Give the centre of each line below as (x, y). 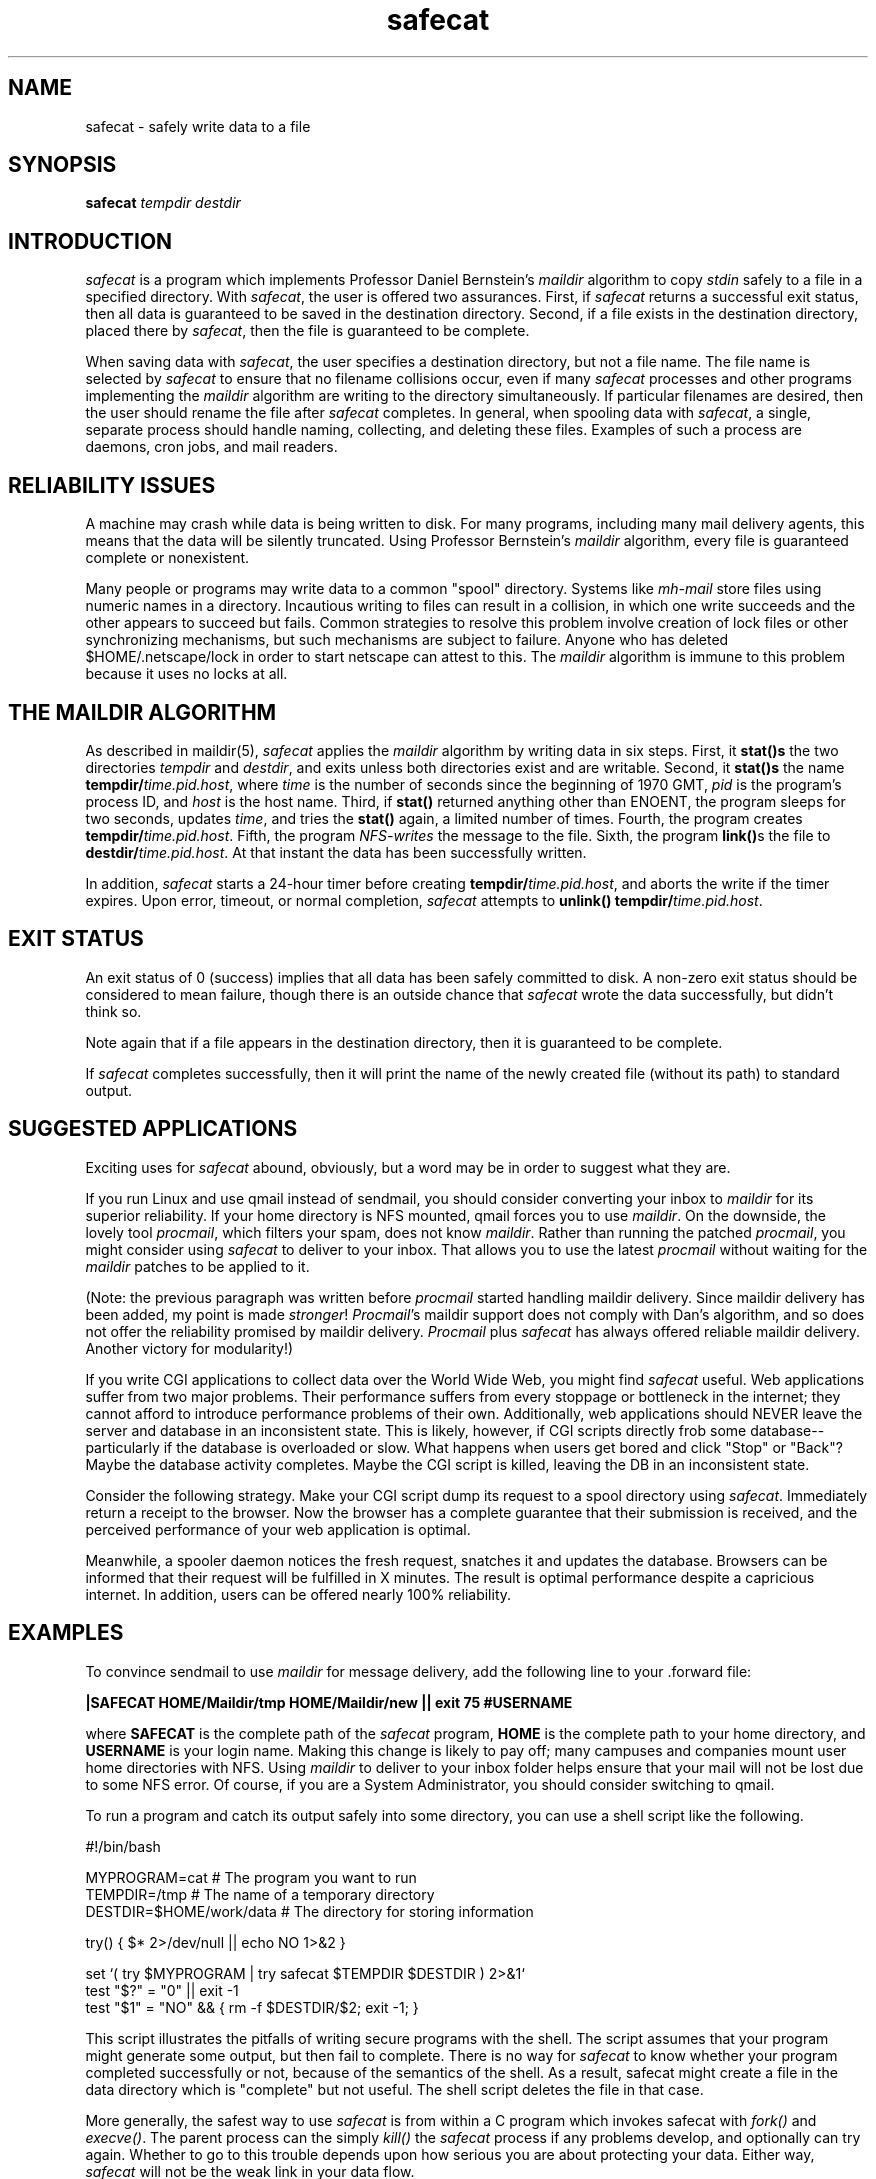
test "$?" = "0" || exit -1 (162, 1990)
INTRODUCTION (90, 241)
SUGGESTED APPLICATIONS (153, 1129)
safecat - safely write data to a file (198, 126)
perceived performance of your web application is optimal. (278, 1529)
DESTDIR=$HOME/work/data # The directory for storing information (309, 1911)
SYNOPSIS (62, 165)
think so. (113, 1011)
